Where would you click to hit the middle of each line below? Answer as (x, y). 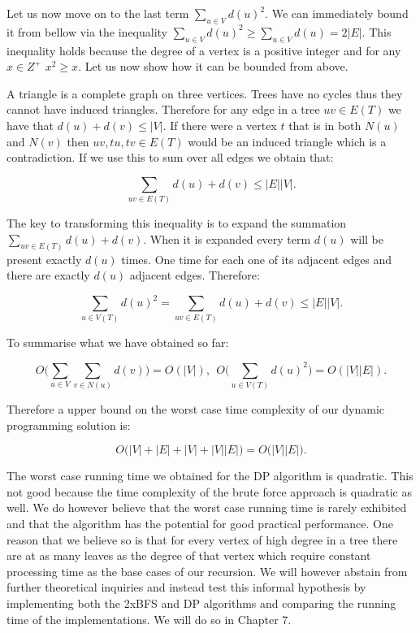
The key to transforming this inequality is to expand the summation (177, 223)
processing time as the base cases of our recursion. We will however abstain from (207, 571)
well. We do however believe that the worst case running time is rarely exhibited (207, 507)
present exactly (44, 259)
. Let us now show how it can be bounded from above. (213, 66)
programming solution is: (69, 425)
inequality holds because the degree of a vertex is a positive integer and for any (204, 50)
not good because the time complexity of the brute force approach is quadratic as (209, 491)
